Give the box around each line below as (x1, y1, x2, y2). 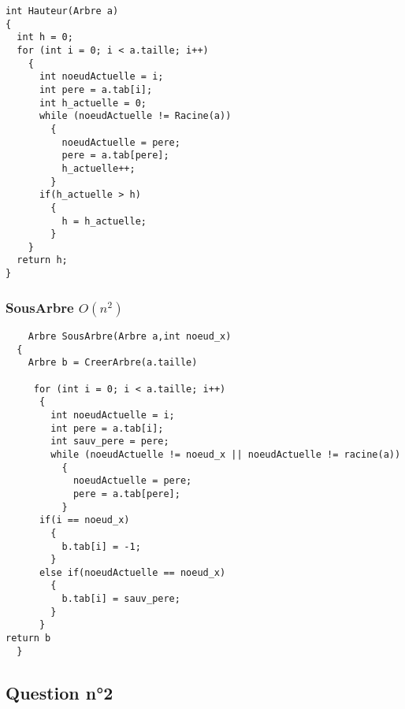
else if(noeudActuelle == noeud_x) (39, 566, 226, 578)
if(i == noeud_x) (39, 514, 130, 526)
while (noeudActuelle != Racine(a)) (39, 110, 232, 122)
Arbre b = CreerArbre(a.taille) (28, 357, 198, 369)
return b (6, 633, 51, 644)
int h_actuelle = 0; (39, 97, 147, 109)
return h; (17, 254, 68, 266)
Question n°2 (6, 680, 113, 704)
